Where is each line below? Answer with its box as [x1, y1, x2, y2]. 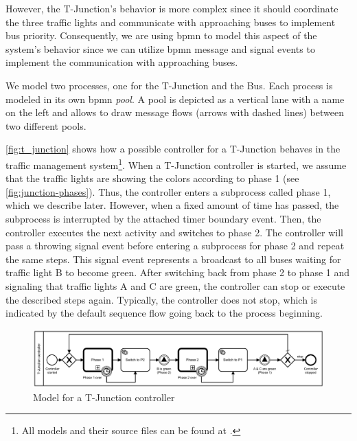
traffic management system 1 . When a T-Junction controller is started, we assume [5, 155, 347, 172]
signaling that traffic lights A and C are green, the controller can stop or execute [5, 278, 345, 293]
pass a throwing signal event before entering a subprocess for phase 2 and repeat [5, 238, 345, 253]
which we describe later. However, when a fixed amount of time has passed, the [5, 198, 339, 212]
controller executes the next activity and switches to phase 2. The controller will [5, 225, 343, 239]
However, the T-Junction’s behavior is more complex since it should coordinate [5, 1, 338, 15]
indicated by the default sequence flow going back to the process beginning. [5, 306, 323, 320]
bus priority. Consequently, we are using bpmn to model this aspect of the [5, 28, 317, 43]
